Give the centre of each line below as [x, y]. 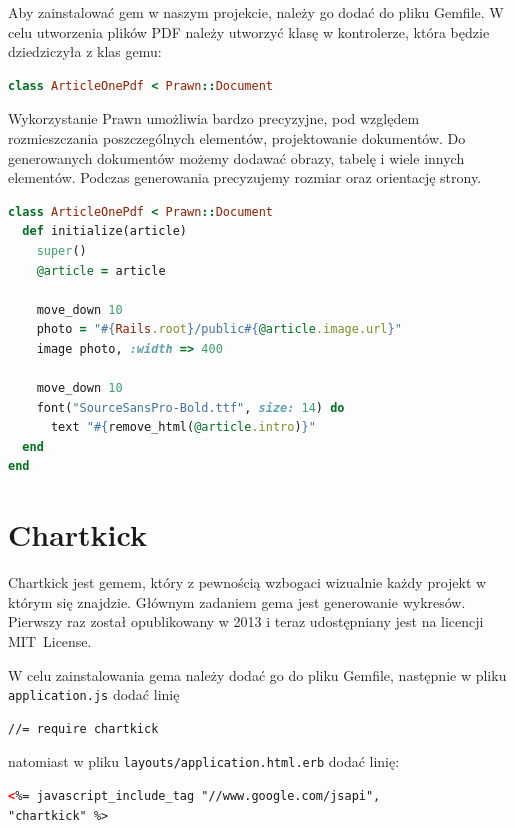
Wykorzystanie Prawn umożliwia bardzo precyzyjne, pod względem [214, 118]
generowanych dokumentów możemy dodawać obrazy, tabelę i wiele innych [236, 157]
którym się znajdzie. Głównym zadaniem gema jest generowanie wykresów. [237, 601]
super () [61, 250]
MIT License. [50, 640]
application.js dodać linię [94, 694]
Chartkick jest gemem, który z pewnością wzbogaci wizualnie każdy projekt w [247, 582]
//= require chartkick [83, 728]
